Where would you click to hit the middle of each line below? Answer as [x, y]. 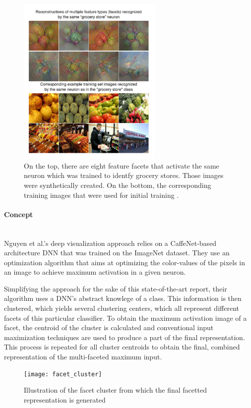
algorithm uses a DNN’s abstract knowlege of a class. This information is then [123, 298]
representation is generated [65, 399]
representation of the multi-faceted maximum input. [83, 357]
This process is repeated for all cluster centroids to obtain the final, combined [122, 347]
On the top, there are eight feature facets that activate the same [122, 165]
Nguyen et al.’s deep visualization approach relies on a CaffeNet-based [110, 243]
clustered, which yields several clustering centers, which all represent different [122, 308]
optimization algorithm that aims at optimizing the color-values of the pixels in [125, 262]
